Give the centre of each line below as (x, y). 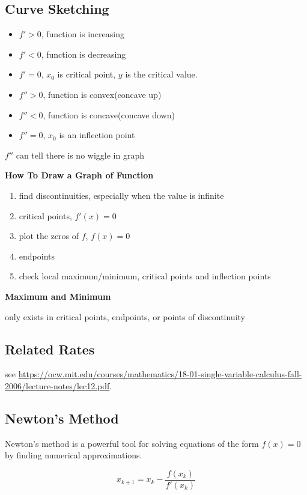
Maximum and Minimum (58, 296)
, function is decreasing (84, 54)
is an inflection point (97, 135)
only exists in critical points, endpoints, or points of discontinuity (125, 316)
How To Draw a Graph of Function (79, 175)
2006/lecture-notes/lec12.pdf (57, 385)
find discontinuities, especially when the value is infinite (121, 195)
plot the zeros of (49, 236)
